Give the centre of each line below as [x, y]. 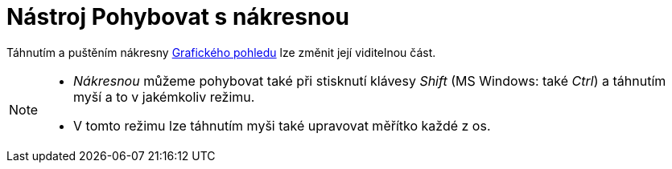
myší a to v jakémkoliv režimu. [164, 97]
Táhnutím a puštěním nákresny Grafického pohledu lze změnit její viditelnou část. [221, 52]
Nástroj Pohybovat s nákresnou [178, 17]
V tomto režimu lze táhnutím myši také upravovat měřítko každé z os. [282, 125]
